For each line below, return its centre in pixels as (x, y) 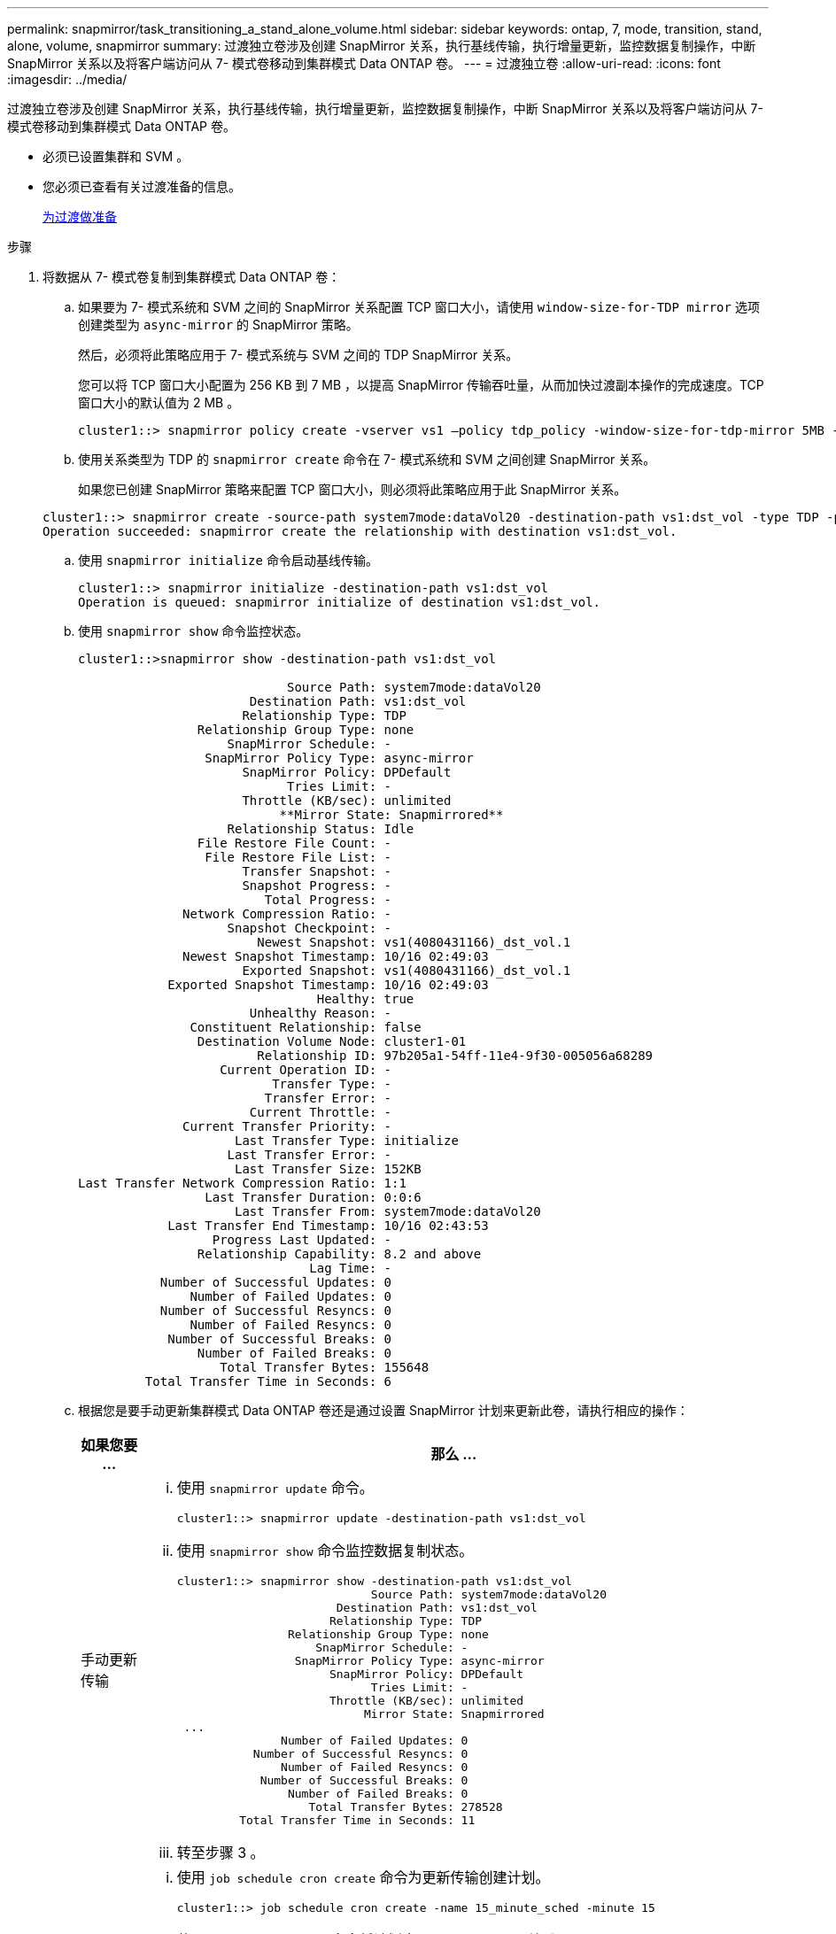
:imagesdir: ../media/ (67, 79)
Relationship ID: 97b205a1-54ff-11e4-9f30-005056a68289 (455, 1056)
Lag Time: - (351, 1268)
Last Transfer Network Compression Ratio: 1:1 (242, 1183)
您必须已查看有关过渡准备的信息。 (142, 186)
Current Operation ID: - (306, 1070)
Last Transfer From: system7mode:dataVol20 (388, 1211)
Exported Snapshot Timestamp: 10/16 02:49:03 (328, 985)
